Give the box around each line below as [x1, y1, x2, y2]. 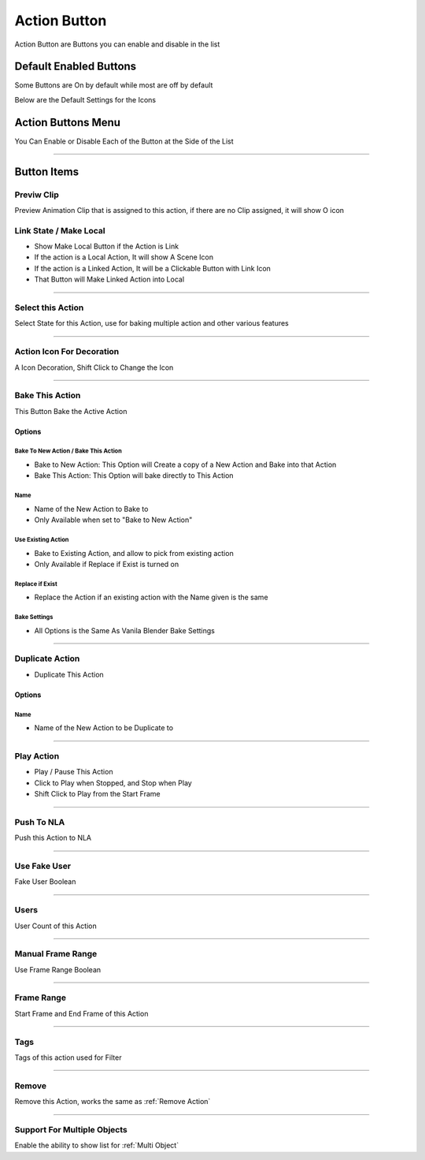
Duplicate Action [14, 653, 80, 664]
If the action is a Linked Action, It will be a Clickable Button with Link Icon [34, 263, 272, 273]
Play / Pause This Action [34, 767, 113, 777]
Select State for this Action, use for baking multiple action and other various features [14, 319, 289, 328]
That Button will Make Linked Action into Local [34, 274, 185, 284]
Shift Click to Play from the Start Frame [34, 789, 161, 799]
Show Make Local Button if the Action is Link [34, 241, 179, 252]
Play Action [14, 750, 60, 761]
